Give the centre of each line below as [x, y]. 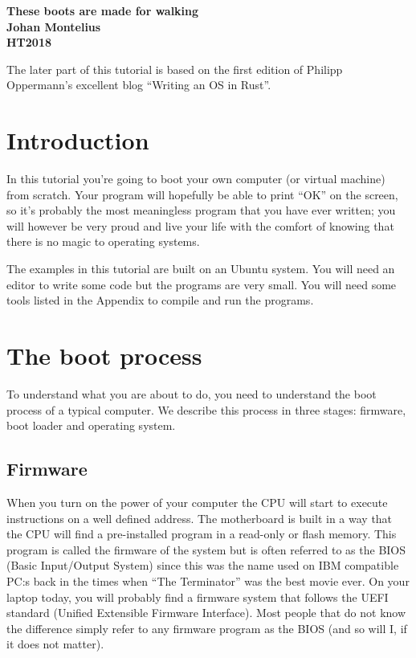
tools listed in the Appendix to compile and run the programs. [160, 300]
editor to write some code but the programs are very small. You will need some [202, 284]
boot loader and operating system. [91, 425]
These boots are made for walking [103, 10]
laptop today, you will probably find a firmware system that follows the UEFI [198, 597]
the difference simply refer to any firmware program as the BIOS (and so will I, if [207, 628]
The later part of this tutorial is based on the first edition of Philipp [175, 69]
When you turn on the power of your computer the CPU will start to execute [197, 502]
